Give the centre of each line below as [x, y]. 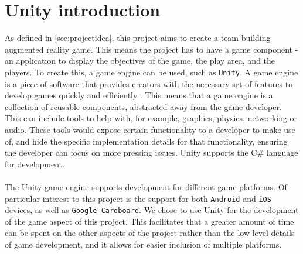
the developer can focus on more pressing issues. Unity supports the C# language [151, 152]
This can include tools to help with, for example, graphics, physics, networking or [151, 118]
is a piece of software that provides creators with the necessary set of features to [149, 83]
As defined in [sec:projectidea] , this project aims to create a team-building [138, 38]
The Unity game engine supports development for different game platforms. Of [146, 186]
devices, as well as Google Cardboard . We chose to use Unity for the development [152, 210]
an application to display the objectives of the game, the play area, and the [140, 61]
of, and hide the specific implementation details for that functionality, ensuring [146, 141]
